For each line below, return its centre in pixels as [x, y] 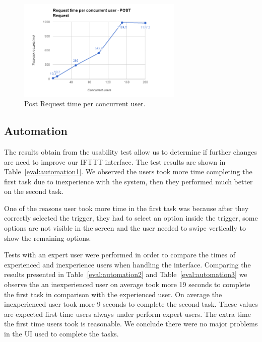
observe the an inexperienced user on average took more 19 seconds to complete [127, 284]
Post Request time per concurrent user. [85, 104]
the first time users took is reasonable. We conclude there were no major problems [131, 324]
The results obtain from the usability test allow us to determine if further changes [130, 151]
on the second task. [34, 191]
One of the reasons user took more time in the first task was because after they [126, 208]
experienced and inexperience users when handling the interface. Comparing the [127, 264]
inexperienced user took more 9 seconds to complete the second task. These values [131, 304]
